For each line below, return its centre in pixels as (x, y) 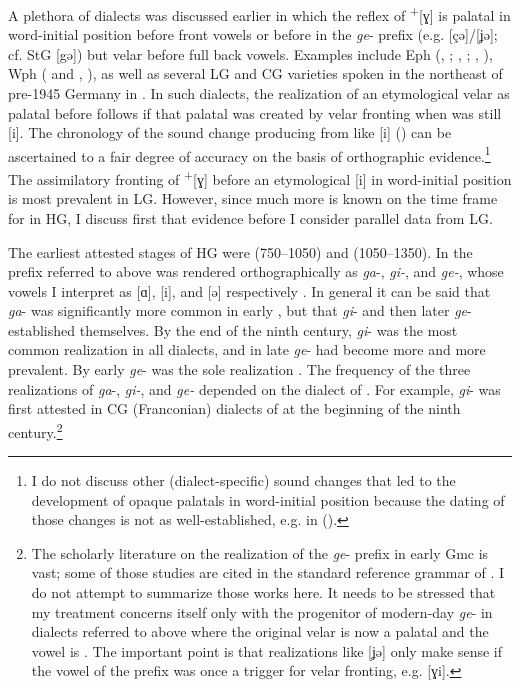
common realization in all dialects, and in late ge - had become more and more (247, 349)
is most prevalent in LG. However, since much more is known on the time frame (253, 198)
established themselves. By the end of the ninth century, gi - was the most (233, 329)
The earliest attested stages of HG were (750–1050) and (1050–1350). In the (240, 251)
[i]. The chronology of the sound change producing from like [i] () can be (230, 132)
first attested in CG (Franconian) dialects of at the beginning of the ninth (234, 408)
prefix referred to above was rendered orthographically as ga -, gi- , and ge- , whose (256, 271)
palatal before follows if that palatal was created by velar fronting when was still (255, 112)
